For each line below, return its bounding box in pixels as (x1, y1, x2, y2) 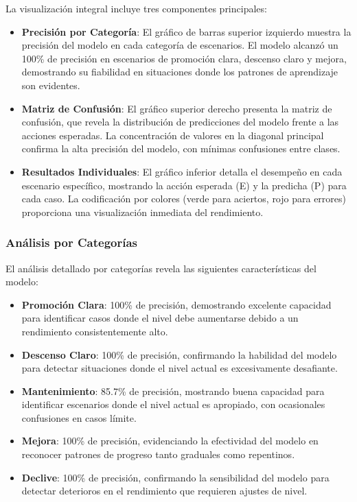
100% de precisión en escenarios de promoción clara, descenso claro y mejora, (21, 51, 347, 65)
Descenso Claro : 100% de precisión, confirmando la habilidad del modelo (21, 347, 337, 361)
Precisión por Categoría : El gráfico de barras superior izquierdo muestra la (21, 24, 352, 38)
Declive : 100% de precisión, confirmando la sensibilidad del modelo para (21, 470, 330, 484)
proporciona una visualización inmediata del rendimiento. (21, 204, 264, 219)
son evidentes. (21, 77, 80, 92)
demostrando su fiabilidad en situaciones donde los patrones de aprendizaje (21, 64, 338, 79)
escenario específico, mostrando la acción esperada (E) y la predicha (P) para (21, 178, 347, 192)
